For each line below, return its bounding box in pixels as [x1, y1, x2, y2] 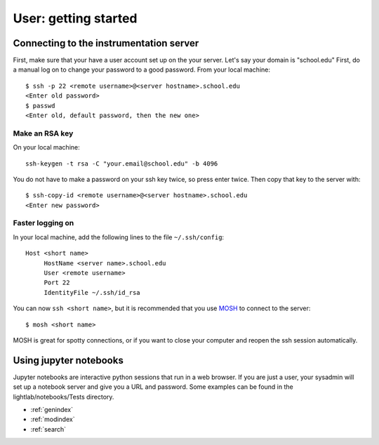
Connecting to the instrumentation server [13, 37, 199, 49]
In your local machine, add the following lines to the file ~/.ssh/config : [13, 232, 225, 241]
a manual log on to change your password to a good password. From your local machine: [13, 65, 270, 74]
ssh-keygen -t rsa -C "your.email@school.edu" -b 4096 [25, 159, 218, 168]
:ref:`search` [30, 425, 67, 433]
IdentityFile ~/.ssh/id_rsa [44, 288, 140, 296]
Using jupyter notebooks [13, 354, 124, 366]
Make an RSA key [13, 128, 74, 138]
